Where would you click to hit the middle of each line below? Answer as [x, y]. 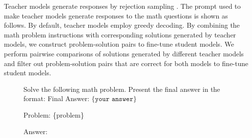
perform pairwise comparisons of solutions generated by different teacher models [124, 53]
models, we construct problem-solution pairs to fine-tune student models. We [119, 44]
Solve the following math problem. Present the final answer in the [122, 89]
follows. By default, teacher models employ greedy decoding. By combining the [122, 25]
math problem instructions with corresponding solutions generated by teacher [120, 34]
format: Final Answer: [56, 98]
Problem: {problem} [54, 114]
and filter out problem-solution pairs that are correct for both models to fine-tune [126, 63]
